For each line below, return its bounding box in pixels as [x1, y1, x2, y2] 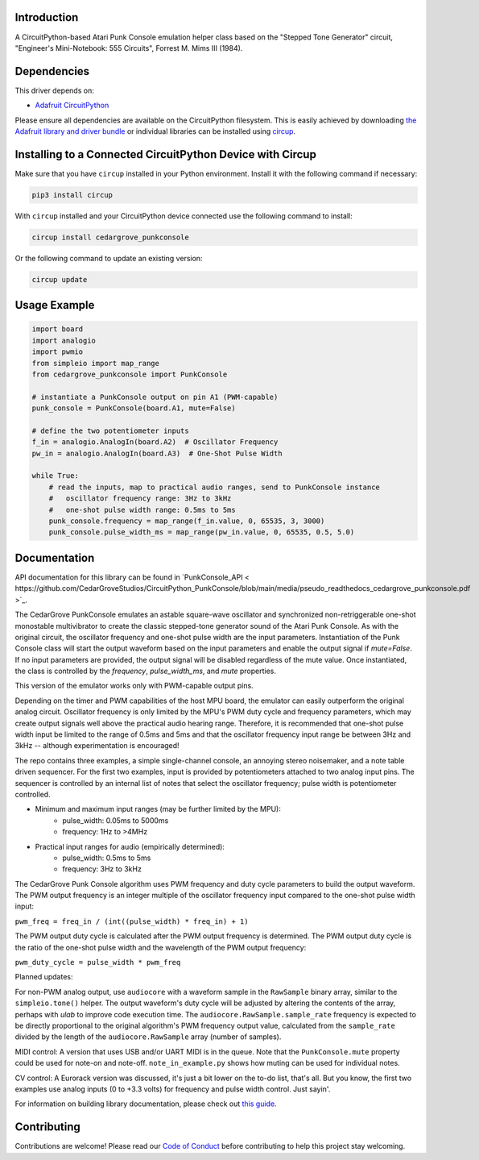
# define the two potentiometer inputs [31, 426, 189, 435]
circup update [31, 275, 88, 284]
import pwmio [31, 347, 84, 356]
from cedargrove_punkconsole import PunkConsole [31, 369, 228, 379]
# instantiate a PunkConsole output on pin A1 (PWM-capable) [31, 392, 279, 401]
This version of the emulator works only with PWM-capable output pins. [14, 681, 254, 691]
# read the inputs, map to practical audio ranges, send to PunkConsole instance [48, 482, 380, 492]
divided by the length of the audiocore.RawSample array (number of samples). [14, 1032, 282, 1042]
